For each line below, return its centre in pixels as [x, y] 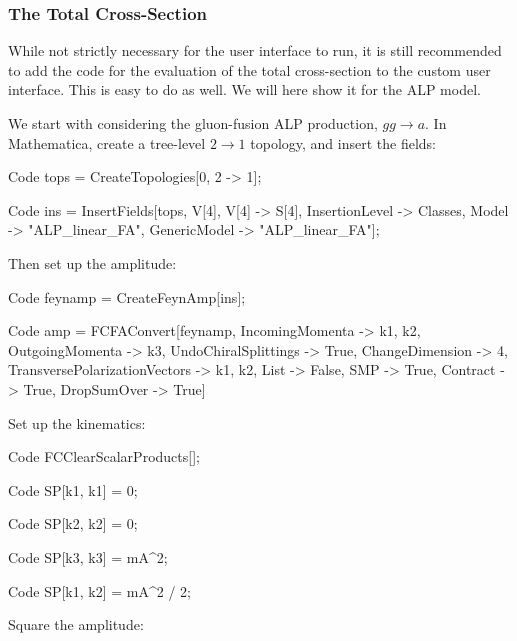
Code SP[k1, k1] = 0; [73, 489]
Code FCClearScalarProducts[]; [104, 456]
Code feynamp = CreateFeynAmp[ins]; [127, 296]
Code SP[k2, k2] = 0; [73, 523]
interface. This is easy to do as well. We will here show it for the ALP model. [244, 89]
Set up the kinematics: [77, 422]
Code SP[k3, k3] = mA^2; [88, 556]
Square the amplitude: [76, 624]
